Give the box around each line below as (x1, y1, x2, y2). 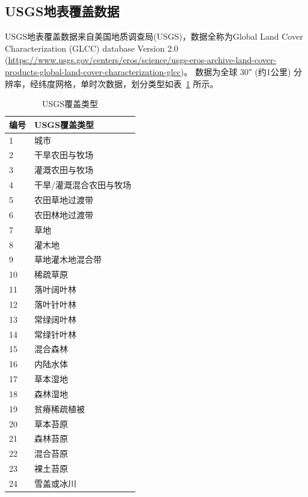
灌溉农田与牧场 (34, 163, 93, 176)
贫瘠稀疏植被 (34, 402, 85, 415)
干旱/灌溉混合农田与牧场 (34, 178, 131, 191)
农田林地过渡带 (34, 208, 93, 221)
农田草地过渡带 (34, 193, 93, 206)
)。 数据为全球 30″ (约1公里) (180, 65, 291, 78)
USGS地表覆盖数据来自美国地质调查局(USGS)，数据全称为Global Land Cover (5, 30, 303, 43)
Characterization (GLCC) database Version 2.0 (5, 41, 179, 54)
